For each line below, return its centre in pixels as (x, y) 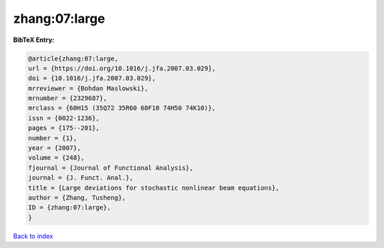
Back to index (33, 236)
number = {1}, (53, 138)
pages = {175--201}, (64, 128)
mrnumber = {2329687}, (68, 98)
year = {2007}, (54, 148)
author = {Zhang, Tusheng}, (77, 198)
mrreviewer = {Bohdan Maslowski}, (88, 88)
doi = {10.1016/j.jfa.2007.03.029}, (92, 79)
